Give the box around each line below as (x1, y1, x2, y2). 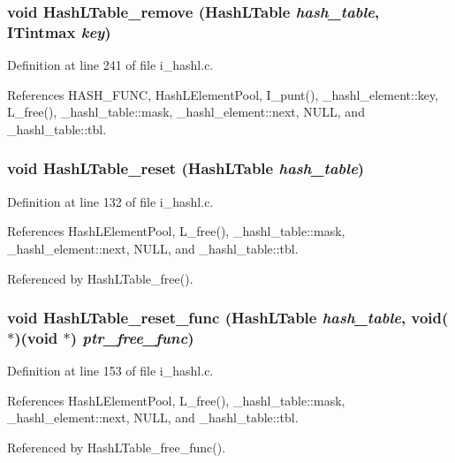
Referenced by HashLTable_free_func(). (7, 438, 226, 457)
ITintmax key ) (7, 20, 111, 42)
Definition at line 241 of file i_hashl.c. (7, 56, 214, 74)
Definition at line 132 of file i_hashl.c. (7, 192, 214, 210)
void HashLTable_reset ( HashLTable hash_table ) (7, 157, 365, 179)
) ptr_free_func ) (70, 326, 194, 348)
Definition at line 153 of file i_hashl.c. (7, 361, 214, 380)
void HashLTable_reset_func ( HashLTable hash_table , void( (7, 307, 449, 329)
